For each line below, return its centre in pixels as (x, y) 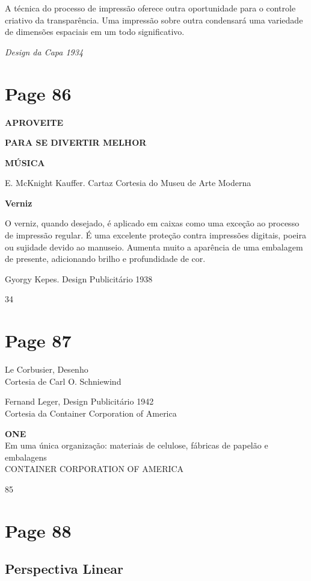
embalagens (26, 457)
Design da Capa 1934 (44, 51)
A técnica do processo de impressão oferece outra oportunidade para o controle (150, 8)
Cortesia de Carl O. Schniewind (63, 381)
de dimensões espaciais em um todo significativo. (95, 32)
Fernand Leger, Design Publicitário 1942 (79, 401)
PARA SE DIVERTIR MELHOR (76, 142)
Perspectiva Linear (64, 569)
